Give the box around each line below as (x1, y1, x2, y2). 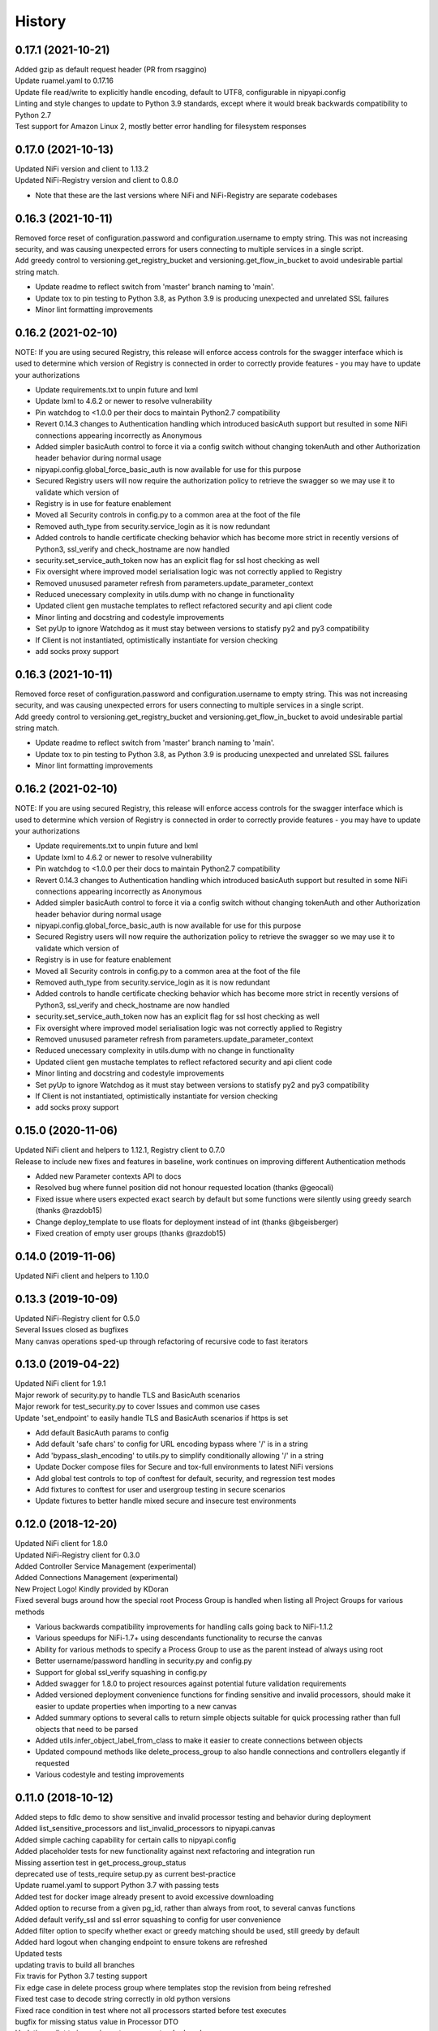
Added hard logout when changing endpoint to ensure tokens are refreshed (15, 1938, 268, 1947)
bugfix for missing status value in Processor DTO (15, 2017, 178, 2027)
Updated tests (15, 1948, 62, 1958)
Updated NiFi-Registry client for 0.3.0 (15, 1550, 140, 1560)
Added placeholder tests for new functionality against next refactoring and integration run (15, 1847, 316, 1856)
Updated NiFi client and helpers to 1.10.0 (15, 1271, 149, 1280)
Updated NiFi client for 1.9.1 (15, 1379, 106, 1388)
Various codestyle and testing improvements (35, 1769, 185, 1779)
